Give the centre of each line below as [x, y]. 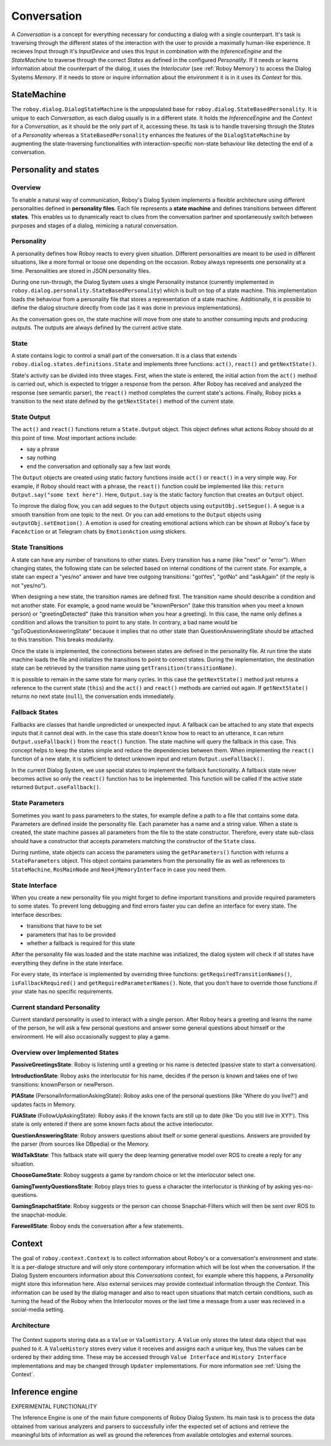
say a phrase [43, 449]
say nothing [41, 457]
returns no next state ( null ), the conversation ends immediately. [93, 697]
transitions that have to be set [64, 926]
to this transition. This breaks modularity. [63, 640]
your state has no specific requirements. [62, 991]
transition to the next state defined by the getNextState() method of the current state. [123, 401]
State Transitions [37, 548]
